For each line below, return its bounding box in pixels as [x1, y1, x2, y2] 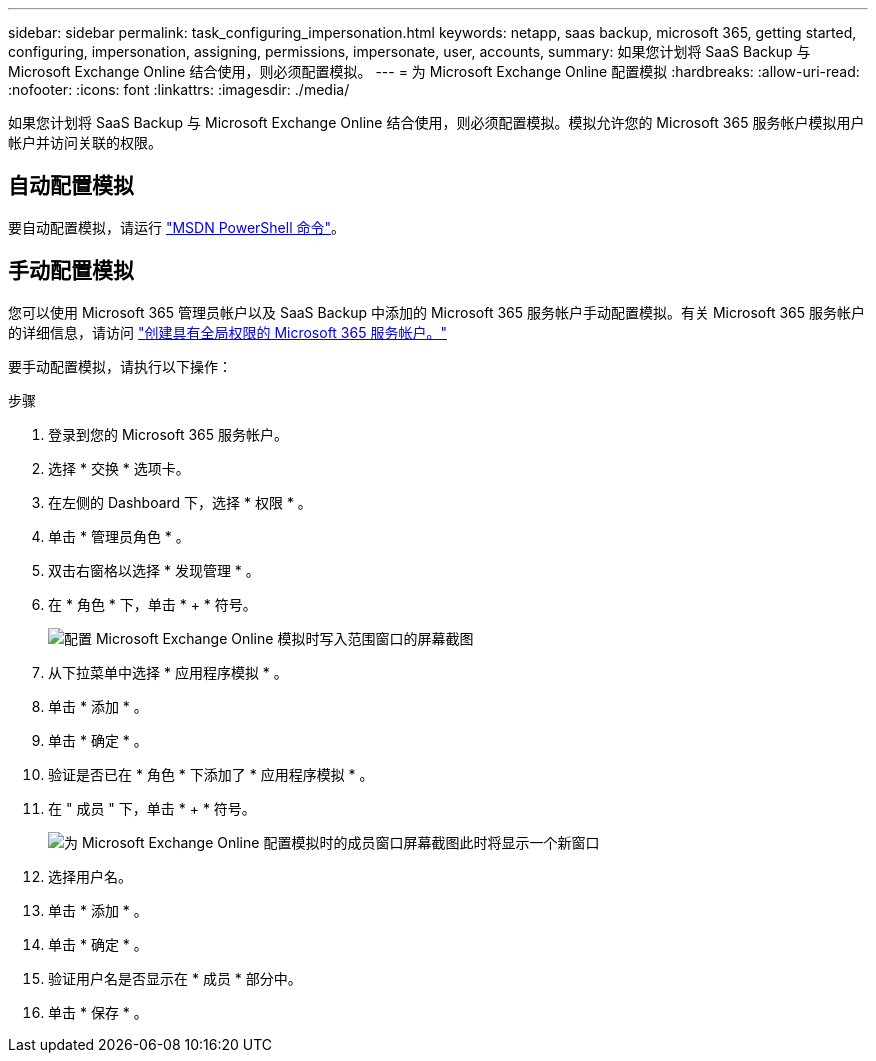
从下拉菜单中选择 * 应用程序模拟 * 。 [48, 663, 288, 681]
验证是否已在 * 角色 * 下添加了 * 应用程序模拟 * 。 [48, 765, 374, 783]
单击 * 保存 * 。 [48, 1003, 148, 1021]
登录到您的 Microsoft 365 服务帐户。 [48, 425, 288, 443]
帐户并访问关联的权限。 [8, 134, 162, 151]
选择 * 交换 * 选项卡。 [48, 459, 190, 477]
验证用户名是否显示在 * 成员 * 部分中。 [48, 969, 302, 987]
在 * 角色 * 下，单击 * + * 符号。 [48, 595, 257, 613]
